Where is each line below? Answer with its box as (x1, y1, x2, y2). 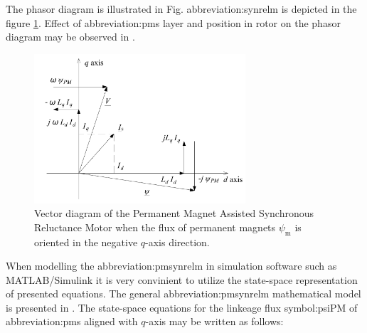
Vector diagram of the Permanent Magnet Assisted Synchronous (34, 206, 314, 221)
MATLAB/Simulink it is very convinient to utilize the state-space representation (6, 272, 358, 287)
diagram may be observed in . (6, 29, 135, 44)
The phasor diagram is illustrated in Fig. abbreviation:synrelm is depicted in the (6, 1, 357, 16)
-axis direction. (145, 234, 210, 249)
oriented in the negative (34, 234, 138, 249)
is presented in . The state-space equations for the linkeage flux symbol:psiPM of (6, 300, 358, 314)
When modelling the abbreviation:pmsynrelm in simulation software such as (6, 258, 337, 273)
